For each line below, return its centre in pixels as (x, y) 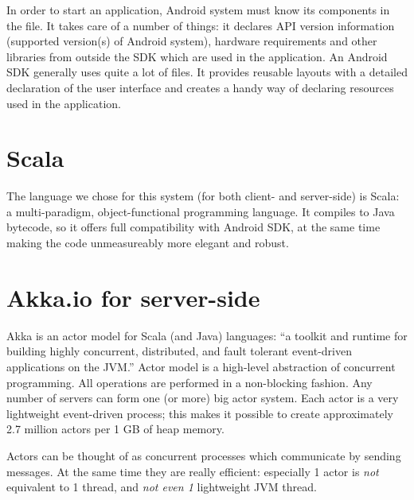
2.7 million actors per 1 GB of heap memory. (115, 429)
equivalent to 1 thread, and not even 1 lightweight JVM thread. (162, 487)
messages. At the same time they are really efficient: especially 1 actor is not (193, 471)
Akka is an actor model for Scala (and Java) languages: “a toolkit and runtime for (207, 335)
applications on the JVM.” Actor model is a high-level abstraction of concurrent (201, 366)
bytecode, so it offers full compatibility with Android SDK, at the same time (193, 227)
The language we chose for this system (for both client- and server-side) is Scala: (203, 196)
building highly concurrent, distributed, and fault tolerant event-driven (179, 351)
